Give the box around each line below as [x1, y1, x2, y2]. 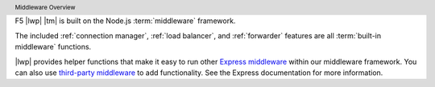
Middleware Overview [14, 3, 76, 11]
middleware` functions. [14, 42, 92, 52]
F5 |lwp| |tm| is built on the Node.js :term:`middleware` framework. [14, 16, 236, 26]
